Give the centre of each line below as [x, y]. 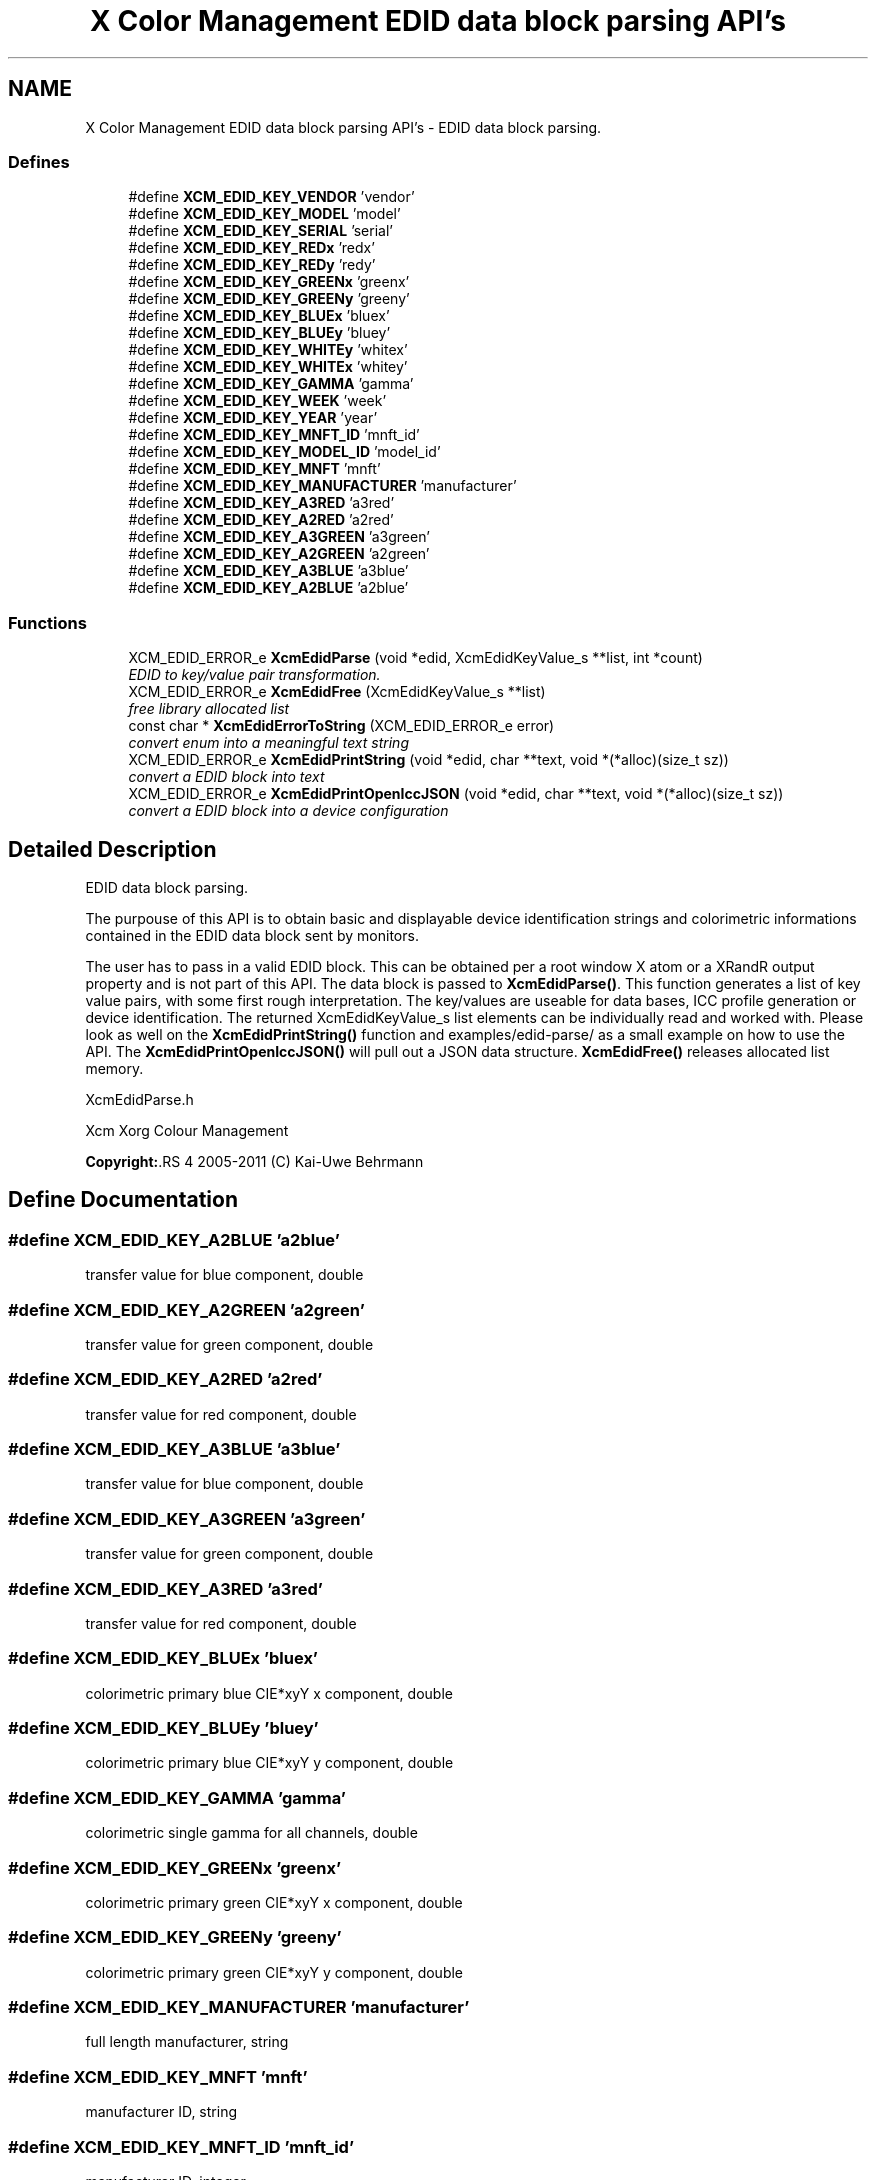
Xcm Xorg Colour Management [187, 1130]
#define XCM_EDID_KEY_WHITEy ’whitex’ [268, 350]
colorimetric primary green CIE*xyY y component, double [274, 1972]
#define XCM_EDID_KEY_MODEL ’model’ [264, 214]
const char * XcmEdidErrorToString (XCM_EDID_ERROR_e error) [341, 726]
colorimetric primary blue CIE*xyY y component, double [269, 1763]
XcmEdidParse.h [139, 1099]
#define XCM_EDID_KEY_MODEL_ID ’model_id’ [284, 452]
